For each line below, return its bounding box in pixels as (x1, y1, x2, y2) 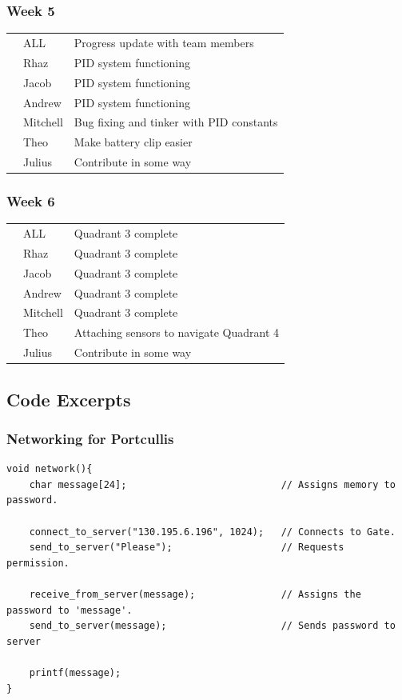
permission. (6, 557, 70, 569)
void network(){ (6, 463, 93, 475)
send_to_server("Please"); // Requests (29, 542, 344, 554)
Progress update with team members (74, 34, 254, 50)
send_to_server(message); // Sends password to (29, 620, 396, 632)
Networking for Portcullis (6, 428, 174, 448)
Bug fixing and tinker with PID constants (74, 114, 278, 130)
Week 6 (6, 191, 55, 211)
